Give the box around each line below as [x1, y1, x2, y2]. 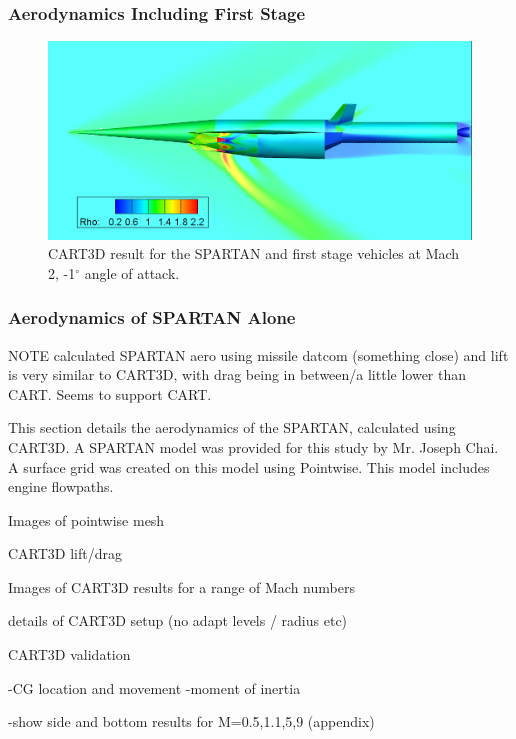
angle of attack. [84, 262, 180, 283]
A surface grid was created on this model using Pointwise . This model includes [8, 456, 490, 477]
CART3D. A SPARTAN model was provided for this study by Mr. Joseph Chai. [8, 436, 499, 457]
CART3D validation [8, 644, 131, 665]
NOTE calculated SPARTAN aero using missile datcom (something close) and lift [8, 344, 509, 365]
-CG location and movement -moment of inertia [8, 677, 301, 698]
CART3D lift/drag [8, 543, 123, 564]
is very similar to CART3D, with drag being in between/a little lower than [8, 364, 467, 385]
